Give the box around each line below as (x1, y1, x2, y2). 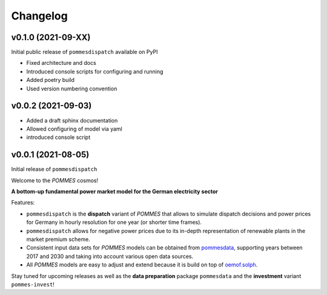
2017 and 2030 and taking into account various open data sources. (26, 253, 194, 260)
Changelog (11, 9, 68, 22)
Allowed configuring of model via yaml (26, 125, 122, 132)
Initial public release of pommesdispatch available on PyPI (11, 49, 158, 56)
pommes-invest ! (11, 280, 54, 288)
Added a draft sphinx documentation (26, 117, 118, 124)
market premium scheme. (26, 236, 90, 243)
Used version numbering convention (26, 85, 117, 92)
